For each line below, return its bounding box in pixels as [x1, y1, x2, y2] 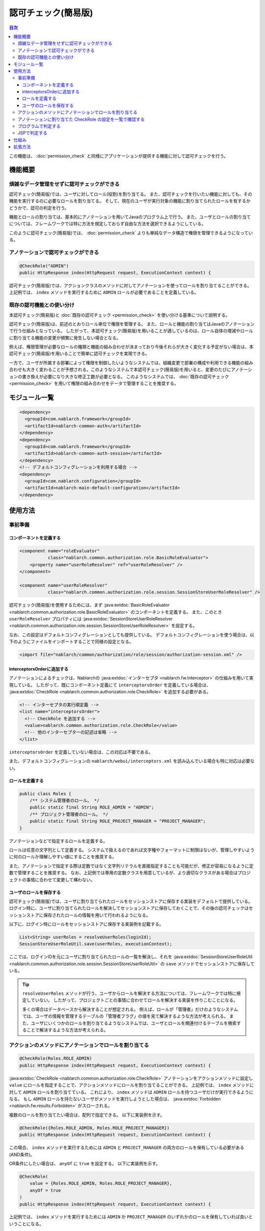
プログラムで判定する [18, 123, 61, 129]
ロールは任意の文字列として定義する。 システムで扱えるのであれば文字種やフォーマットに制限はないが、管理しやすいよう [9, 847, 255, 853]
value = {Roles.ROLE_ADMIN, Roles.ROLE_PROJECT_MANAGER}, [29, 1181, 172, 1186]
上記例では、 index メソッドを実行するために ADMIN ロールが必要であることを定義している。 [9, 290, 199, 295]
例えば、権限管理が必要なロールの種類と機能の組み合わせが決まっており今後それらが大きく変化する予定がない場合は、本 [9, 344, 254, 350]
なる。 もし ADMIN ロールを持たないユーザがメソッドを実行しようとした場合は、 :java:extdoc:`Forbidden [9, 1096, 221, 1102]
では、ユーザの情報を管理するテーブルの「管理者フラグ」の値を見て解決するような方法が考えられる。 [22, 1013, 228, 1019]
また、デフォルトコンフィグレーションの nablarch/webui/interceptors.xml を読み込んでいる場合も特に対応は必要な [9, 758, 255, 764]
